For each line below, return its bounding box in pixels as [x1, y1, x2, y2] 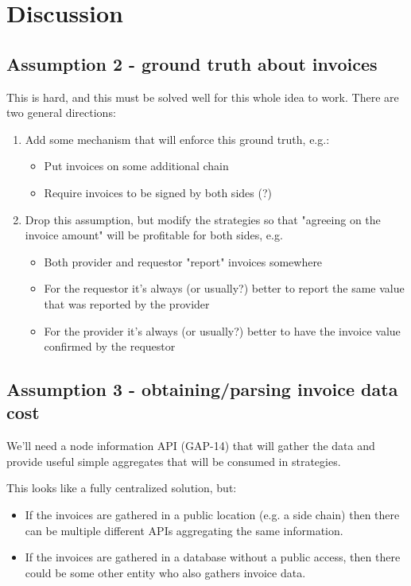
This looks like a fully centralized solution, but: [6, 479, 237, 496]
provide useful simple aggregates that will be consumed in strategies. [6, 452, 341, 469]
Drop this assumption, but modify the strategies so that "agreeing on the [25, 211, 381, 227]
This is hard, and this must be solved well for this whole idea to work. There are [6, 88, 399, 105]
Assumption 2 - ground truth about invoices [6, 51, 378, 76]
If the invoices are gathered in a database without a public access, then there [25, 549, 401, 565]
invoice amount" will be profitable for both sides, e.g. [25, 227, 283, 243]
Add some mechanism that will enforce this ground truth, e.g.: [25, 130, 330, 147]
